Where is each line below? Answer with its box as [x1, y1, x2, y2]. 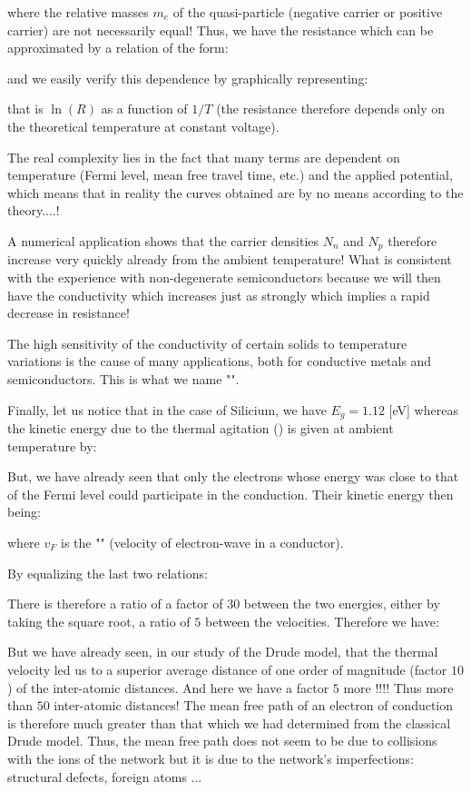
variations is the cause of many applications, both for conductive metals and [7, 351, 432, 371]
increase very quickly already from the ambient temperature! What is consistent [7, 250, 452, 269]
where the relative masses [7, 3, 149, 21]
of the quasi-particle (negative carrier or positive [172, 3, 443, 21]
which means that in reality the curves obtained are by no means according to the [7, 183, 464, 202]
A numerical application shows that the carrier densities [7, 231, 319, 250]
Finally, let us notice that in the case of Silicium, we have [7, 400, 327, 419]
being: [7, 502, 41, 521]
